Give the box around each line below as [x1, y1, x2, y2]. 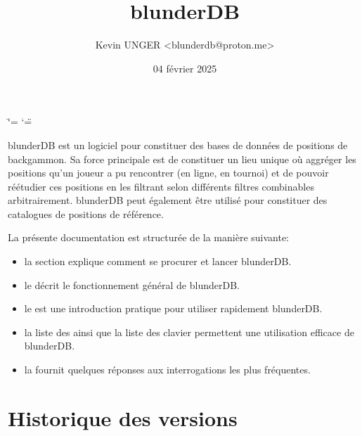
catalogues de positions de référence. [8, 206, 164, 221]
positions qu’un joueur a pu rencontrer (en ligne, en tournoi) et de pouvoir [8, 165, 329, 180]
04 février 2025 [153, 60, 217, 75]
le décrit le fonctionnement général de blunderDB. [24, 277, 240, 292]
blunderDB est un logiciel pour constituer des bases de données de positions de [8, 137, 348, 152]
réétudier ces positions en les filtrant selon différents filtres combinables [8, 179, 314, 193]
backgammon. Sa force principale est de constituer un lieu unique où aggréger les [8, 151, 356, 166]
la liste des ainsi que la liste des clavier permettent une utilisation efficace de [24, 324, 354, 339]
